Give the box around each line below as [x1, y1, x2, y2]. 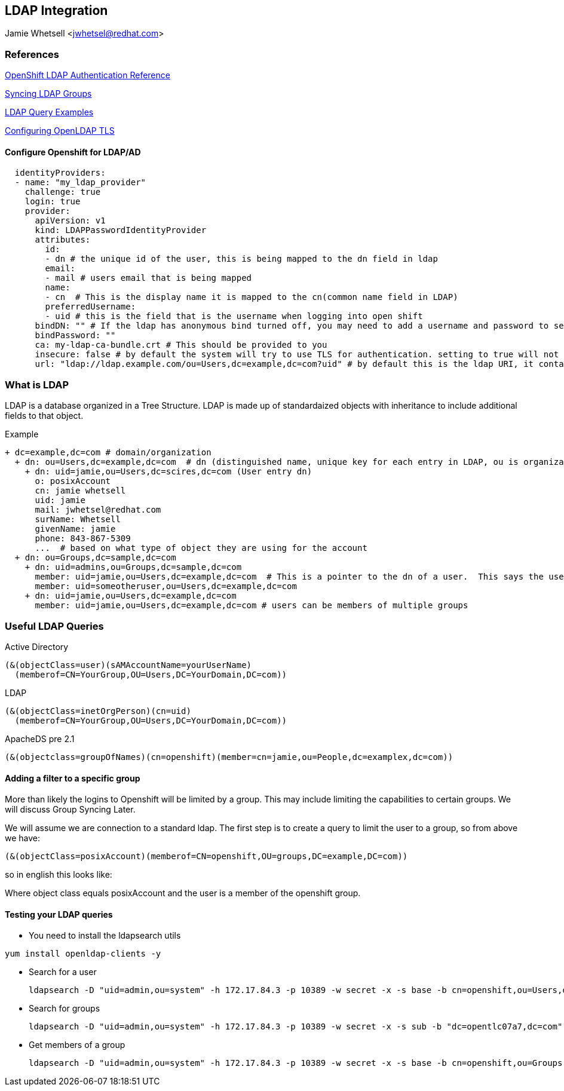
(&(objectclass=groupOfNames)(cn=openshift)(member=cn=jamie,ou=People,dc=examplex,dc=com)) [5, 752, 453, 762]
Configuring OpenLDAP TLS [5, 125, 115, 136]
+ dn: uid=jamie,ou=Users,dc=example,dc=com [24, 591, 237, 601]
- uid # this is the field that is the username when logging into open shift [45, 311, 423, 321]
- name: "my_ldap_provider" [14, 177, 146, 188]
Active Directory [5, 641, 69, 652]
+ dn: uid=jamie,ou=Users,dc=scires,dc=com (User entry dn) [24, 467, 312, 477]
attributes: [35, 235, 91, 245]
